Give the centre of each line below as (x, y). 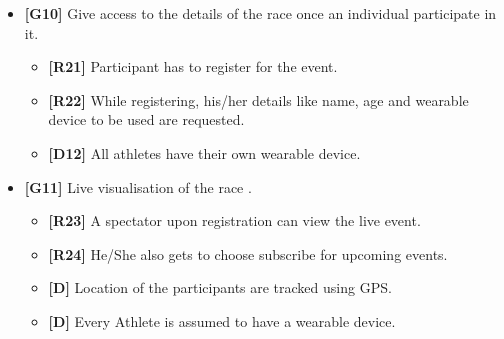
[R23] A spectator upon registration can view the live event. (234, 220)
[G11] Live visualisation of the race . (138, 186)
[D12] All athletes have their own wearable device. (204, 152)
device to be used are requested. (146, 119)
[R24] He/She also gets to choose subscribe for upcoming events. (248, 253)
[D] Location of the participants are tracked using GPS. (220, 287)
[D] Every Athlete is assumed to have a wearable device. (222, 320)
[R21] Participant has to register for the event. (193, 66)
